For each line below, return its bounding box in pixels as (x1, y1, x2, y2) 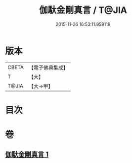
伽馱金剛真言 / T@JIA (39, 4, 128, 16)
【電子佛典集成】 (28, 64, 68, 71)
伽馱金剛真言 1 (5, 150, 49, 159)
